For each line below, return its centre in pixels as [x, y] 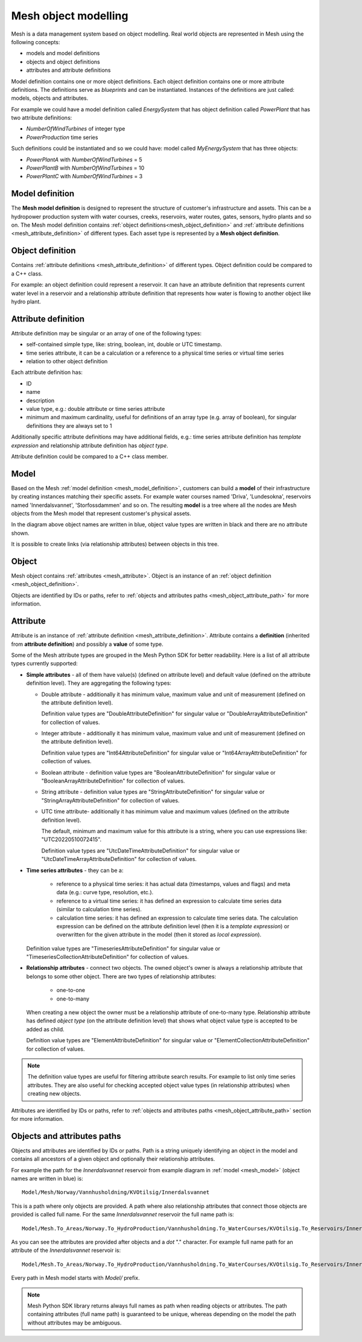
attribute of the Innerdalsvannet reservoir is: [66, 1250]
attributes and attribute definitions [68, 70]
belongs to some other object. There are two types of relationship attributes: [121, 976]
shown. [20, 533]
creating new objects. [54, 1094]
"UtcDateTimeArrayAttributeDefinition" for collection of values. [119, 859]
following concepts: [36, 42]
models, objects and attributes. [50, 98]
